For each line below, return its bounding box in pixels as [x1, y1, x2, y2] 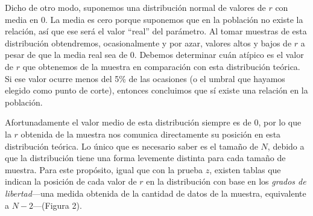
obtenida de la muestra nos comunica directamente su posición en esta [21, 127, 281, 140]
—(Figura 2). [33, 199, 82, 211]
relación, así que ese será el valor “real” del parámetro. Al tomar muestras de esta [5, 25, 307, 37]
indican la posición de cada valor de [5, 175, 137, 188]
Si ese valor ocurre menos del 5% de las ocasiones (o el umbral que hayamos [5, 72, 285, 84]
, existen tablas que [209, 163, 281, 176]
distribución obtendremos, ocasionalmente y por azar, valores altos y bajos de [5, 36, 292, 49]
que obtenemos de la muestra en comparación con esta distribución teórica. [22, 60, 300, 72]
